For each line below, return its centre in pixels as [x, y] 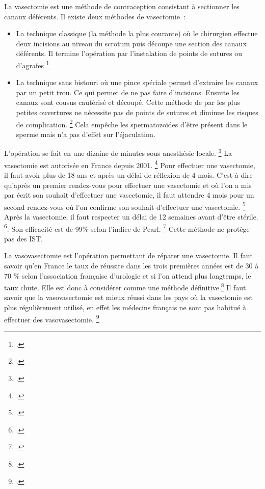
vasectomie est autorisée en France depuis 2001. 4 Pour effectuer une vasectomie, [130, 164]
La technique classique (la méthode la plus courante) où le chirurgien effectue [137, 33]
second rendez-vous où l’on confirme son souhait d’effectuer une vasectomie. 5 [125, 206]
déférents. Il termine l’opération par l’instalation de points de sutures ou [129, 53]
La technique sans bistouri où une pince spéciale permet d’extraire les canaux [137, 82]
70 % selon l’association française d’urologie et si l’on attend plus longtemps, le [128, 275]
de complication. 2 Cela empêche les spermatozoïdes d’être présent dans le [132, 123]
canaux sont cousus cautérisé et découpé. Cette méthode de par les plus [128, 102]
